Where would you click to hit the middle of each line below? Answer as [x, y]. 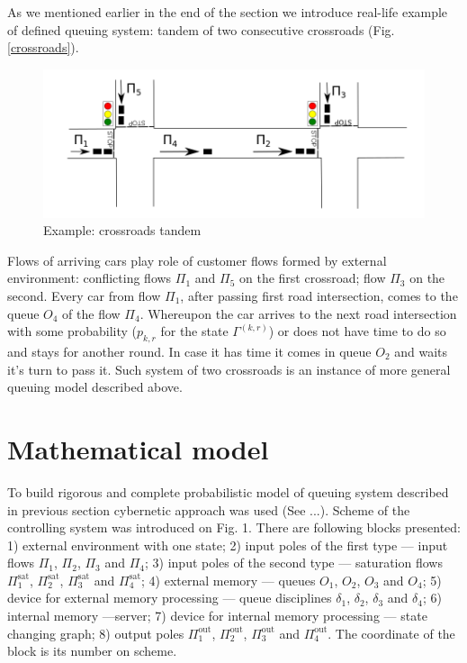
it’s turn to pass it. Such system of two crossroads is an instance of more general [229, 369]
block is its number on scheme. [92, 651]
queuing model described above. [95, 387]
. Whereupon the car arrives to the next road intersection [298, 313]
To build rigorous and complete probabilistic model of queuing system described [228, 491]
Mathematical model [138, 448]
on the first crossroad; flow [313, 278]
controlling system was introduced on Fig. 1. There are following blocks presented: [234, 527]
